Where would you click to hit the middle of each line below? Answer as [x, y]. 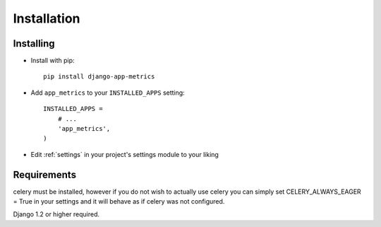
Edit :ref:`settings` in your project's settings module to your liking [125, 154]
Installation [47, 18]
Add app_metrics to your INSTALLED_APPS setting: [108, 93]
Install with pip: [53, 61]
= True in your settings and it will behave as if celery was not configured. [119, 202]
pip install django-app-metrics [99, 77]
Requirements [45, 174]
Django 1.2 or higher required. [56, 214]
